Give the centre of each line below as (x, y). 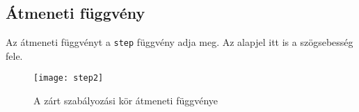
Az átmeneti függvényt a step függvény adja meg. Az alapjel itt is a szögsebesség (179, 42)
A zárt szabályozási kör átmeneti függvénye (126, 101)
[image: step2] (69, 78)
